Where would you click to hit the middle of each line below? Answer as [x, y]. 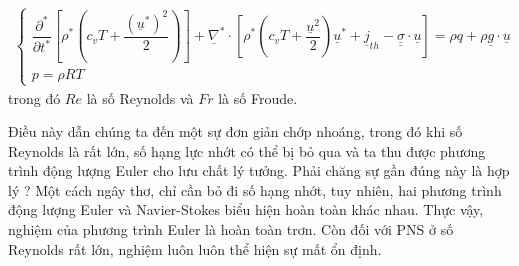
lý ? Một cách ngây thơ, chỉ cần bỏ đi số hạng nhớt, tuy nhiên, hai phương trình [255, 189]
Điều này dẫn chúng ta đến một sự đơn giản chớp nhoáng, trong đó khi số [235, 131]
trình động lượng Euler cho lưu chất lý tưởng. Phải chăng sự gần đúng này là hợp [259, 170]
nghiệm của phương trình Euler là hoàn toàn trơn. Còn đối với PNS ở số [231, 229]
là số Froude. [258, 97]
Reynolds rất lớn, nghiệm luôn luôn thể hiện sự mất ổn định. [195, 248]
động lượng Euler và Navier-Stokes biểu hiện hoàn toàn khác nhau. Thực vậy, [246, 209]
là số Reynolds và [140, 97]
